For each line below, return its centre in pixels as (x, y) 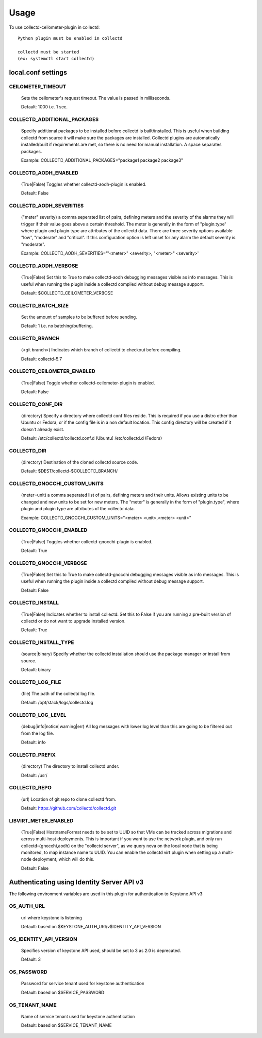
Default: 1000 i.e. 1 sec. (44, 107)
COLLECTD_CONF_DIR (36, 404)
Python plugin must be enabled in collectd (70, 38)
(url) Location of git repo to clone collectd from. (69, 799)
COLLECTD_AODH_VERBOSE (44, 266)
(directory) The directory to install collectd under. (70, 766)
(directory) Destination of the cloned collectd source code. (80, 462)
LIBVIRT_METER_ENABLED (41, 820)
